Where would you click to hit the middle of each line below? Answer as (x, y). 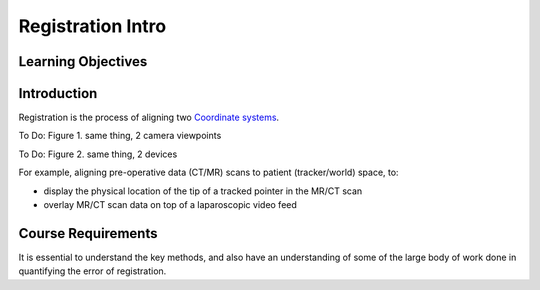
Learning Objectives (83, 61)
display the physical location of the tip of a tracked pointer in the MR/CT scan (203, 191)
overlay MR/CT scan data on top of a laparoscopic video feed (170, 205)
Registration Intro (92, 26)
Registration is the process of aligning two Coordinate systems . (149, 117)
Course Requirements (88, 233)
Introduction (58, 93)
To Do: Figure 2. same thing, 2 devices (98, 154)
